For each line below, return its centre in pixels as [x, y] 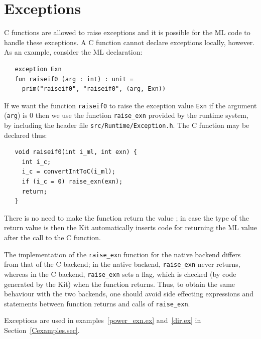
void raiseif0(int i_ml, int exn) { [76, 152]
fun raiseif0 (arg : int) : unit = [74, 79]
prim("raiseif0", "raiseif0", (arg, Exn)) [94, 89]
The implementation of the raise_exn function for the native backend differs [122, 254]
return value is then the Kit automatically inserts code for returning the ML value [130, 227]
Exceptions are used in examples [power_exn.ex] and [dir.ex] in [103, 320]
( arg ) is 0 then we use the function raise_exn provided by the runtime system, [126, 115]
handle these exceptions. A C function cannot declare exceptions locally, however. [129, 42]
